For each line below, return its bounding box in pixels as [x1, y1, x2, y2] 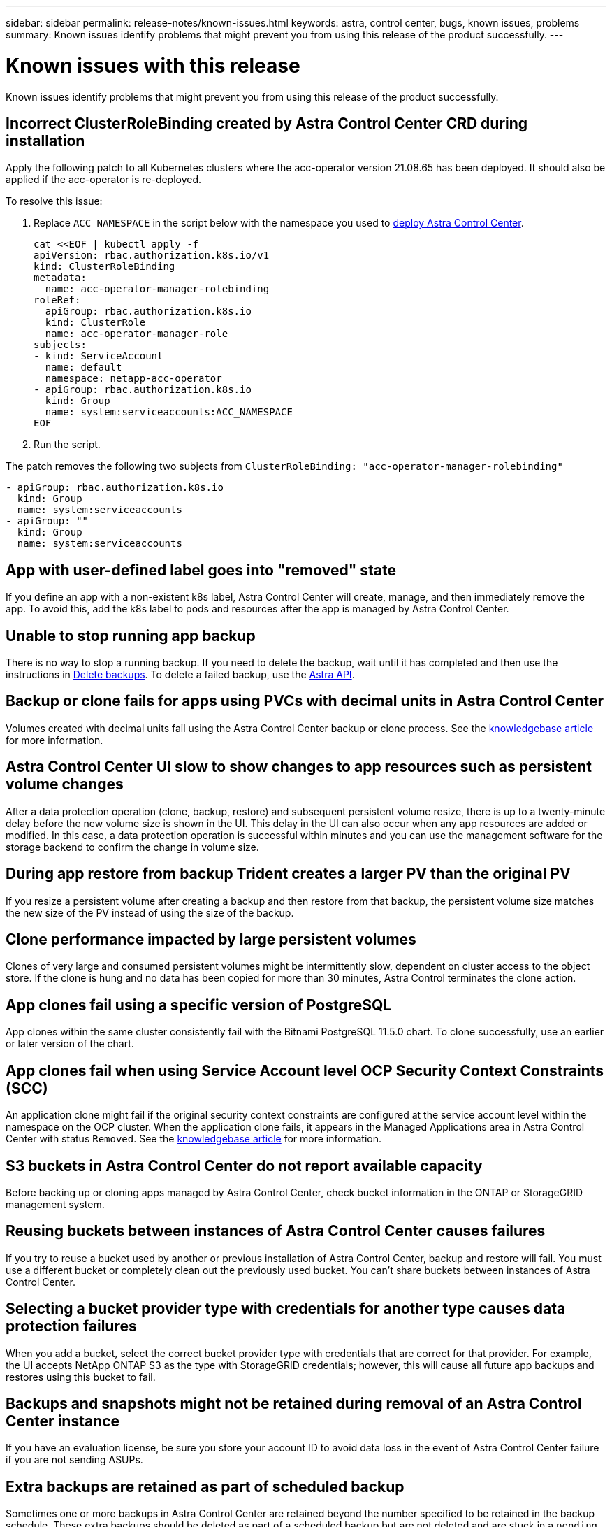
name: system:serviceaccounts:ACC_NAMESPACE [45, 406, 293, 418]
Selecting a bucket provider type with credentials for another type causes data [6, 1300, 566, 1318]
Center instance [6, 1412, 120, 1431]
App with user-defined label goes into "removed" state [6, 561, 397, 579]
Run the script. [34, 438, 101, 451]
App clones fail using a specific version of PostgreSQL [6, 996, 392, 1014]
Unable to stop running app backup [6, 626, 256, 645]
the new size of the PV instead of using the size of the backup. [6, 906, 294, 919]
